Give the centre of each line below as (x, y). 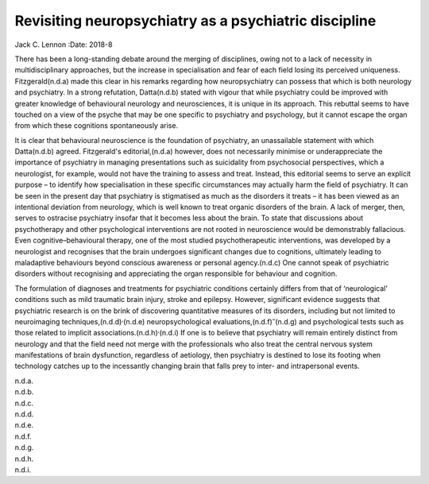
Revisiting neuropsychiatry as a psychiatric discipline (195, 21)
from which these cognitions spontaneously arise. (97, 126)
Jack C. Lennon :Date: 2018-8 (64, 45)
